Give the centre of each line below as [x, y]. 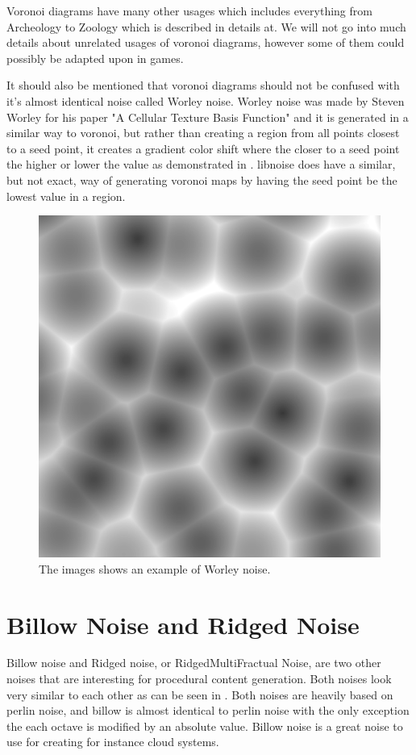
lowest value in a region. [66, 196]
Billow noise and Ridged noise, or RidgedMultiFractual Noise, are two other [194, 663]
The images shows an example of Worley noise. [155, 568]
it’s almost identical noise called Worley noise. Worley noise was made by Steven [206, 100]
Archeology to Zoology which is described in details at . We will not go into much [206, 26]
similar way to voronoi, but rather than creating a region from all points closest [203, 133]
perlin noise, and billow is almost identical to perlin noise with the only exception [208, 710]
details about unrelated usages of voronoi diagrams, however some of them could [206, 42]
